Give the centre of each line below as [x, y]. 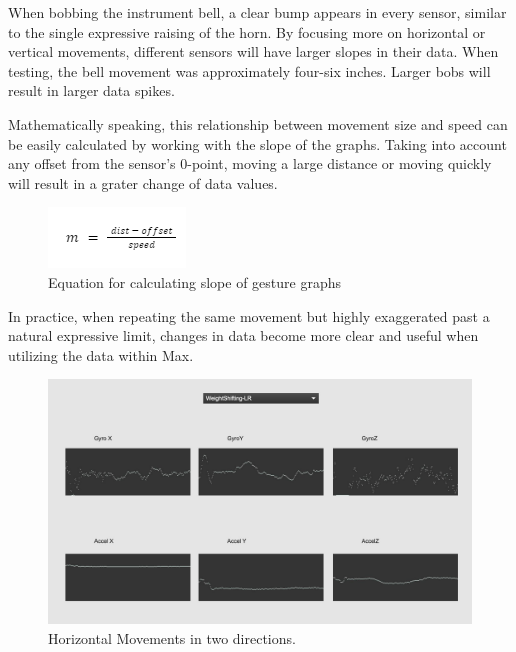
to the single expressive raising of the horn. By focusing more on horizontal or [247, 31]
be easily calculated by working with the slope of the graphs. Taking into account [257, 143]
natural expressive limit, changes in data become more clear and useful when [243, 335]
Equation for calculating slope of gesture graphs [195, 281]
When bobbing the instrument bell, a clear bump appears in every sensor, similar [257, 12]
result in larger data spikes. [91, 90]
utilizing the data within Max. [101, 354]
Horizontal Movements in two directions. [172, 638]
